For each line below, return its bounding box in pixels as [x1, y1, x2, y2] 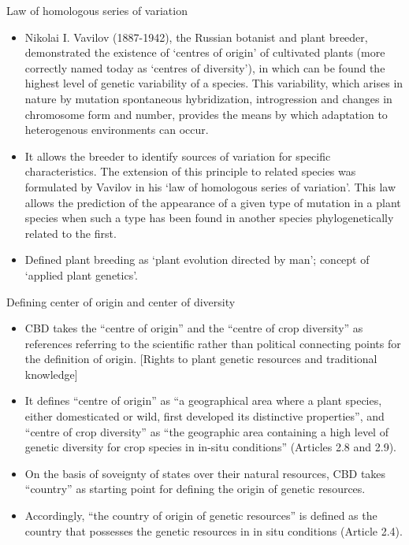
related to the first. [24, 224, 117, 241]
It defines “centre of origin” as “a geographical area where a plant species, [24, 392, 382, 409]
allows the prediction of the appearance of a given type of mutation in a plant [24, 194, 401, 210]
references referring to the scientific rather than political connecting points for [24, 335, 401, 351]
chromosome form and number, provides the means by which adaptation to [24, 106, 388, 122]
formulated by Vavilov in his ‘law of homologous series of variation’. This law [24, 178, 396, 195]
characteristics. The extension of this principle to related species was [24, 163, 356, 180]
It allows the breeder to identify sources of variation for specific [24, 147, 331, 164]
